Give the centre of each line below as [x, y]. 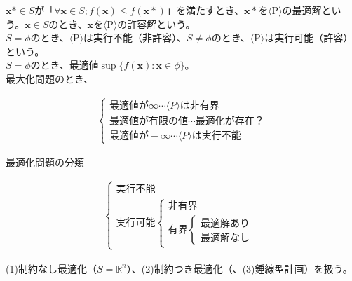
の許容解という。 [156, 23]
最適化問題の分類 [45, 162]
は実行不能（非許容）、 [135, 37]
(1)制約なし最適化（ [51, 268]
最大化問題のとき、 [50, 78]
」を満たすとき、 [205, 10]
